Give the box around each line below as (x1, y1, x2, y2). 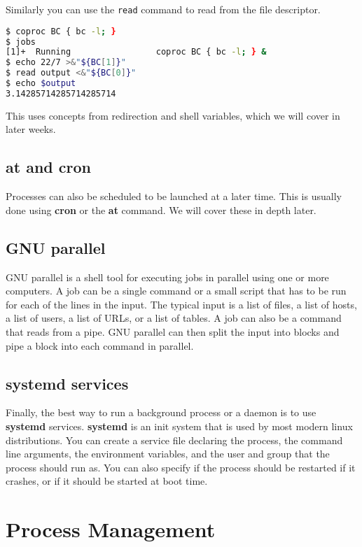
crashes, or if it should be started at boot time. (6, 474, 208, 488)
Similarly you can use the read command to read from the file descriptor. (6, 2, 321, 16)
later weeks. (6, 122, 56, 136)
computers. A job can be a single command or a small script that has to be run (6, 283, 347, 298)
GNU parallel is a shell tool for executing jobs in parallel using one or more (6, 269, 329, 284)
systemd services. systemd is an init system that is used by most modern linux (6, 418, 353, 433)
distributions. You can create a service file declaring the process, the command (6, 432, 343, 447)
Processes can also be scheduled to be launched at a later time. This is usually (6, 189, 342, 204)
